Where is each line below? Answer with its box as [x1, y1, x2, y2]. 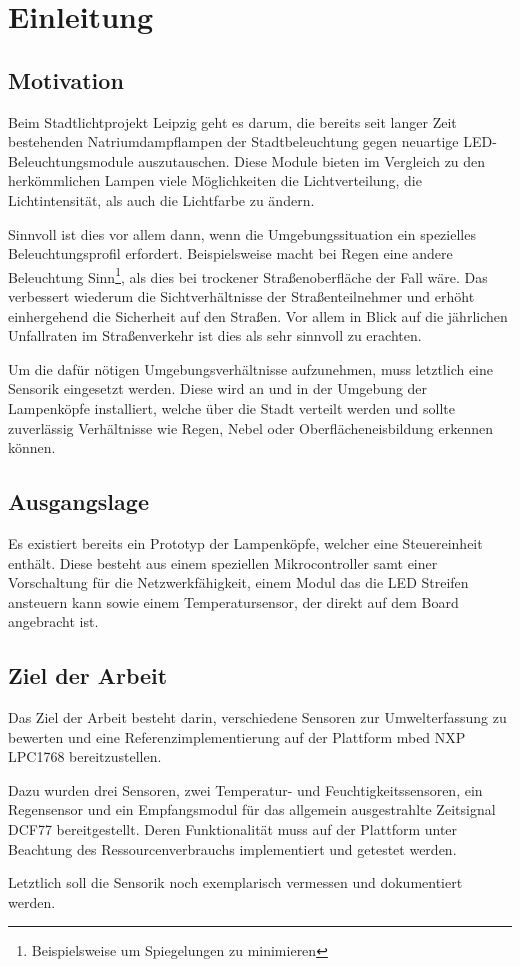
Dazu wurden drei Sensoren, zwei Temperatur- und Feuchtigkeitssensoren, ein [8, 779, 483, 800]
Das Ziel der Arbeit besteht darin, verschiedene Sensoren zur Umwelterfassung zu [8, 707, 507, 728]
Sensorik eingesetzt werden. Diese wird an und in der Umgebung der [8, 378, 428, 399]
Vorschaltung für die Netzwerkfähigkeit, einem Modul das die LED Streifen [8, 572, 469, 593]
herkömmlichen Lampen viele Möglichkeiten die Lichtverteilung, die [8, 170, 422, 191]
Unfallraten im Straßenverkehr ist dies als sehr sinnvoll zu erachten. [8, 325, 422, 346]
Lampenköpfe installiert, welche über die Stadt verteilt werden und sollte [8, 397, 455, 418]
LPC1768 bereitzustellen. [8, 746, 162, 767]
